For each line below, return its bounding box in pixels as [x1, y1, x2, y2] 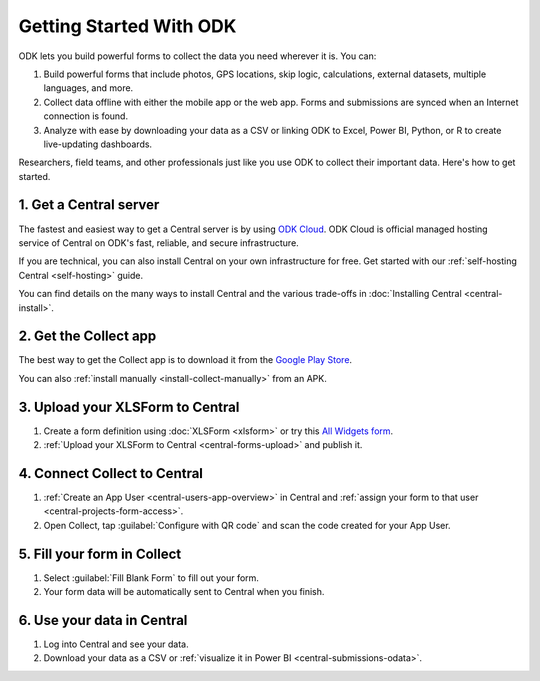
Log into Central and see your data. [43, 638, 189, 650]
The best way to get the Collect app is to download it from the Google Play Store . [18, 354, 353, 366]
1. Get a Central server [18, 196, 160, 214]
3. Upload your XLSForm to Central [18, 398, 240, 415]
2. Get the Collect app [18, 328, 157, 345]
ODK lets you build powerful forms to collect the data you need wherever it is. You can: [18, 50, 377, 62]
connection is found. [43, 110, 129, 122]
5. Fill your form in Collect [18, 545, 182, 562]
